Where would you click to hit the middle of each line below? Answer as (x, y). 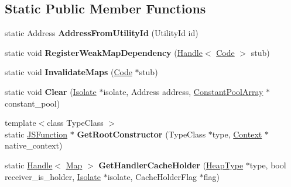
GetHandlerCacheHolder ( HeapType (171, 165)
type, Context (237, 134)
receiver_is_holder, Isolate (53, 176)
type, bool (268, 165)
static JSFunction (36, 134)
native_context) (34, 145)
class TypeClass (75, 123)
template (20, 123)
